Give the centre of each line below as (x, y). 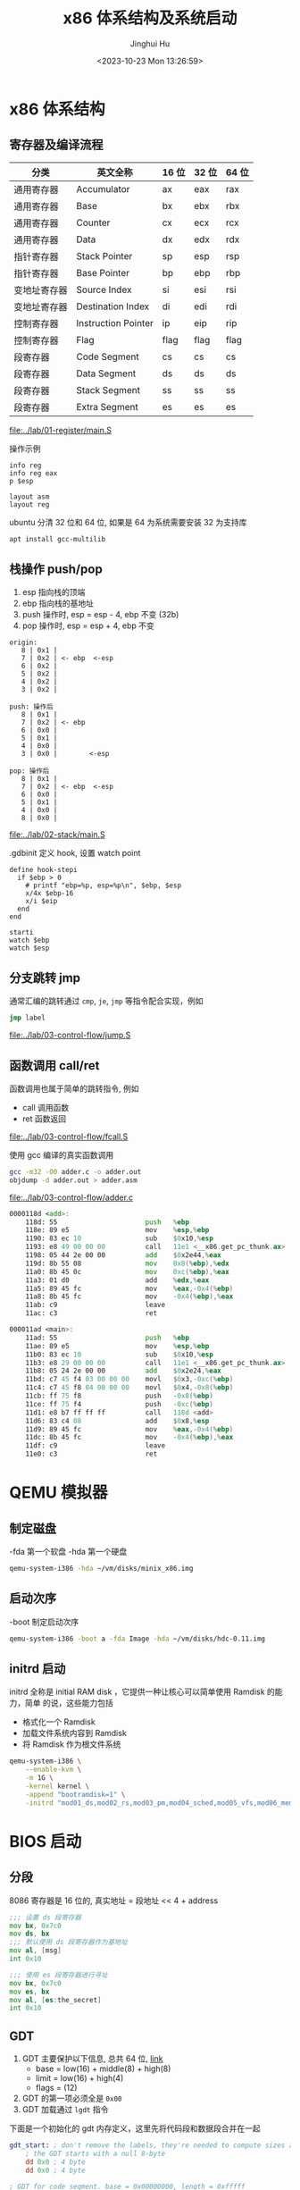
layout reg (29, 504)
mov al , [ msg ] (36, 1951)
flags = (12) (56, 2088)
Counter (93, 222)
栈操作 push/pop (56, 570)
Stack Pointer (104, 256)
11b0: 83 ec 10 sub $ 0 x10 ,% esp (120, 1355)
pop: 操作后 (29, 771)
